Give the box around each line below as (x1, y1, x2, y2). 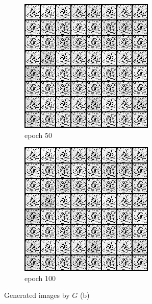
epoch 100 (24, 272, 56, 283)
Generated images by (4, 290, 70, 300)
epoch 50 (24, 129, 53, 140)
